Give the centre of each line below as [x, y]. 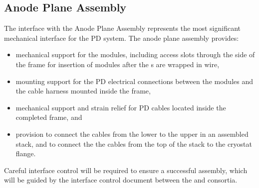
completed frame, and [49, 117]
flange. [26, 153]
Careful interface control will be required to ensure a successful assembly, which [126, 170]
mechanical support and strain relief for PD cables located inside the [121, 107]
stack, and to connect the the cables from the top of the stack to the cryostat [134, 143]
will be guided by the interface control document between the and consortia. [121, 180]
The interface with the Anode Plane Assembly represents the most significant [123, 28]
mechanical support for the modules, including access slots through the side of [135, 54]
